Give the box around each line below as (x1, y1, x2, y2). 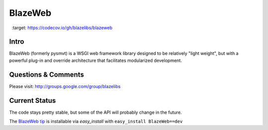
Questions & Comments (9, 70, 84, 79)
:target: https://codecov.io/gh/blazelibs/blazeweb (11, 25, 113, 31)
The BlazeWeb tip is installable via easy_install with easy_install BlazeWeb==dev (9, 119, 183, 125)
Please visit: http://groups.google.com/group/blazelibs (9, 83, 121, 89)
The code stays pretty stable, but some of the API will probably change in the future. (9, 109, 182, 115)
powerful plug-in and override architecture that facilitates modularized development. (9, 57, 182, 63)
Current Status (9, 96, 56, 105)
